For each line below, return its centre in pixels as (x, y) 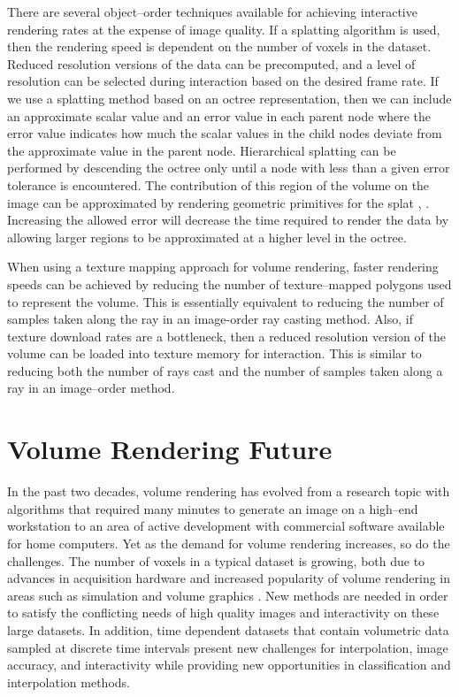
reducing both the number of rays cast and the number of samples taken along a (225, 370)
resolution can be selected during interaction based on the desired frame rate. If (223, 81)
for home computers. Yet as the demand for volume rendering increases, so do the (229, 543)
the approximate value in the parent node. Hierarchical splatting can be (202, 150)
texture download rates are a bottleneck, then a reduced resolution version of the (226, 336)
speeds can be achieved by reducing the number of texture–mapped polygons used (229, 283)
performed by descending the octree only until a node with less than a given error (229, 168)
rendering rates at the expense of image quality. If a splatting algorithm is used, (224, 29)
